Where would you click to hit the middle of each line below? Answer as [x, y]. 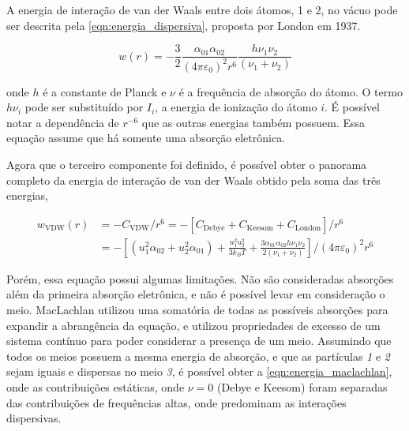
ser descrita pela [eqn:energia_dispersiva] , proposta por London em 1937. [184, 25]
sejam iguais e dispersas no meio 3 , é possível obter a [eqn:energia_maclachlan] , [199, 371]
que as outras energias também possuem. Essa [253, 122]
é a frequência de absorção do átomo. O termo [291, 91]
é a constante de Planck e [105, 91]
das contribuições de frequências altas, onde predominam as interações [176, 402]
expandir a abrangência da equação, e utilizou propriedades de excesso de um [193, 325]
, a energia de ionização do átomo [236, 107]
